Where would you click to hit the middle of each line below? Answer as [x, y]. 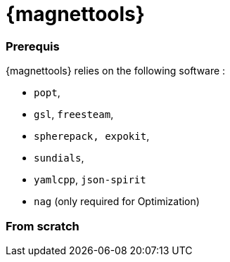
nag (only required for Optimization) [117, 202]
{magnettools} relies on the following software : [116, 71]
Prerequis [33, 46]
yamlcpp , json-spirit [90, 180]
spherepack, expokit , [92, 136]
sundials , [59, 158]
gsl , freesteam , [74, 114]
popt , [47, 93]
